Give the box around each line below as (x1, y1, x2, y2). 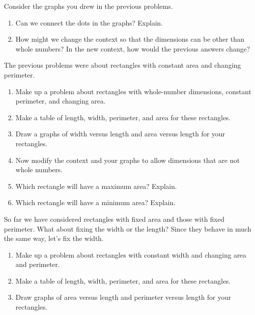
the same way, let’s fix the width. (4, 233, 104, 243)
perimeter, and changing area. (15, 96, 106, 106)
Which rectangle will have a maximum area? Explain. (15, 181, 177, 191)
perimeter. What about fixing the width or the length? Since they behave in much (4, 223, 252, 234)
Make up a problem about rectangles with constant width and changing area (15, 249, 247, 260)
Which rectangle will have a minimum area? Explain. (15, 197, 176, 208)
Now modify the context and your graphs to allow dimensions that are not (15, 155, 240, 165)
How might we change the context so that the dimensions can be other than (15, 34, 245, 44)
